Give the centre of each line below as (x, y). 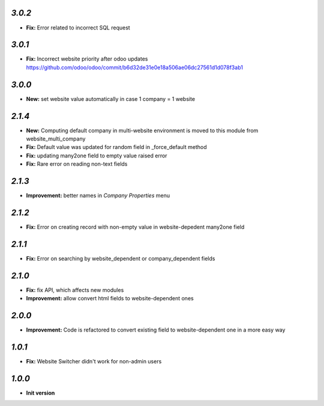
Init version (40, 393)
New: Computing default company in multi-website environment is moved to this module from (142, 130)
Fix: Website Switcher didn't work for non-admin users (94, 362)
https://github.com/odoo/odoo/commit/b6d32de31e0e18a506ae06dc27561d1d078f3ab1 (134, 67)
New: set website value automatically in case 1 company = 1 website (110, 98)
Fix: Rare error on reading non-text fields (77, 164)
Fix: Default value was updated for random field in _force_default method (116, 147)
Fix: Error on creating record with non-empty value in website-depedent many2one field (135, 227)
